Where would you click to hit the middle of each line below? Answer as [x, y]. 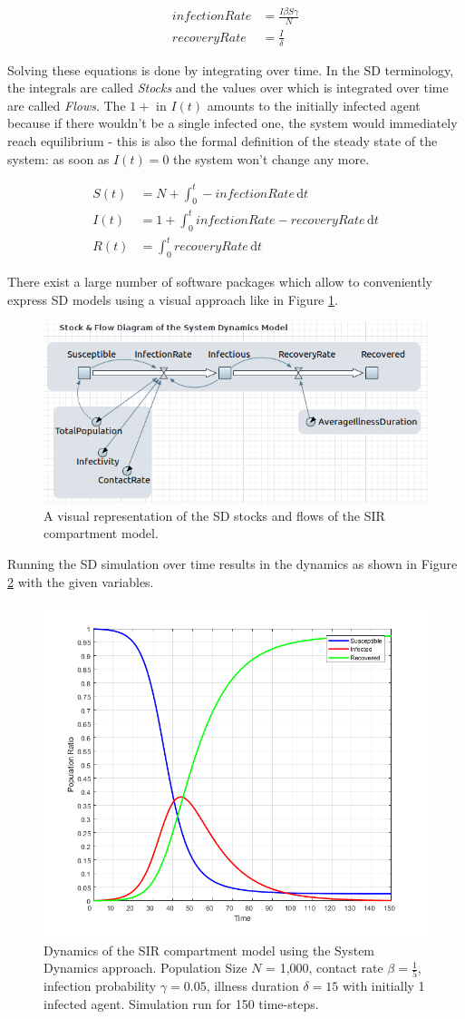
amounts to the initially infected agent [314, 105]
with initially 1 [383, 986]
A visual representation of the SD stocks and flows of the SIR [214, 515]
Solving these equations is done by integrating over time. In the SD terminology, [231, 69]
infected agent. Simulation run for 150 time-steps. [181, 1004]
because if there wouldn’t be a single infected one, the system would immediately [232, 123]
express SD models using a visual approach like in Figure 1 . [173, 299]
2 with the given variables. [81, 581]
